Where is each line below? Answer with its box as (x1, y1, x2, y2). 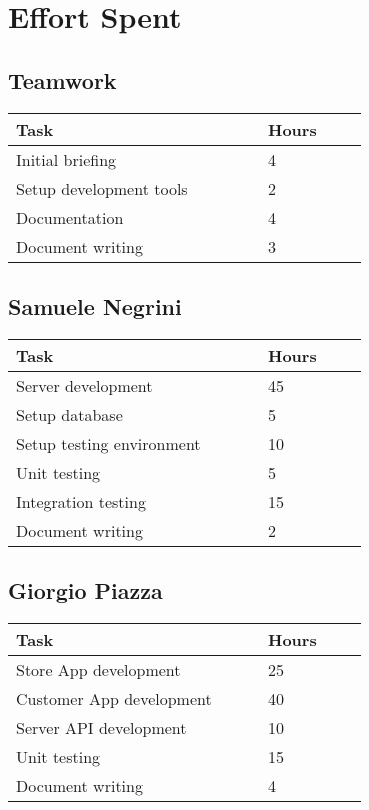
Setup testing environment (16, 431, 201, 455)
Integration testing (16, 489, 146, 513)
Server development (16, 373, 153, 397)
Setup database (16, 402, 123, 426)
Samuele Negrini (8, 290, 182, 321)
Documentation (16, 205, 124, 229)
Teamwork (8, 64, 117, 95)
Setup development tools (16, 176, 188, 200)
